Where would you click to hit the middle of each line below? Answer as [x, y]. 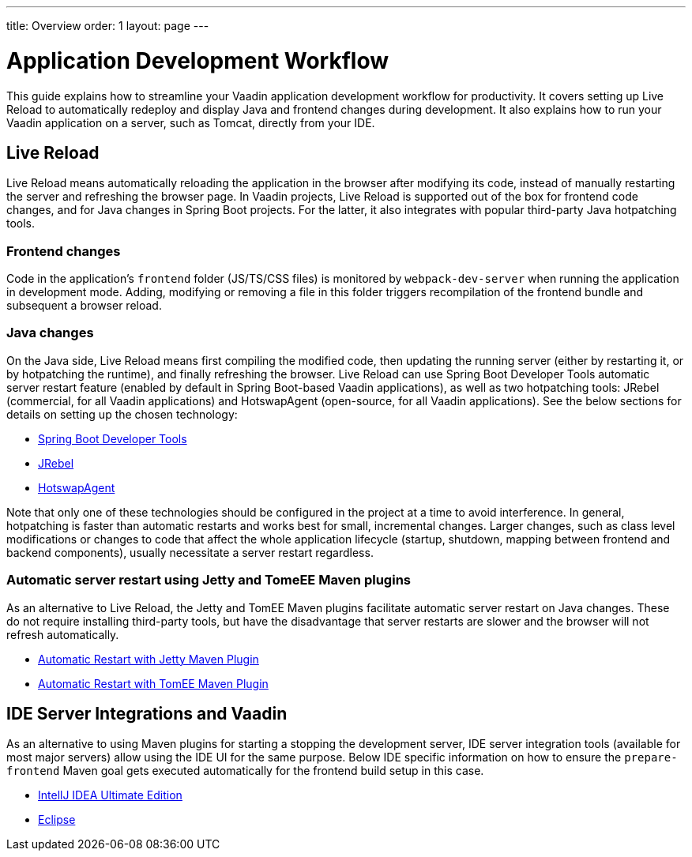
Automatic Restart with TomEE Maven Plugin [153, 683]
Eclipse [57, 820]
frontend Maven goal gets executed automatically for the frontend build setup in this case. [245, 771]
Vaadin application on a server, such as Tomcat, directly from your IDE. [191, 122]
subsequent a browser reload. [84, 306]
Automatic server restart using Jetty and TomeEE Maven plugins [209, 580]
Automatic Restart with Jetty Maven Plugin [149, 659]
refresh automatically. [63, 634]
